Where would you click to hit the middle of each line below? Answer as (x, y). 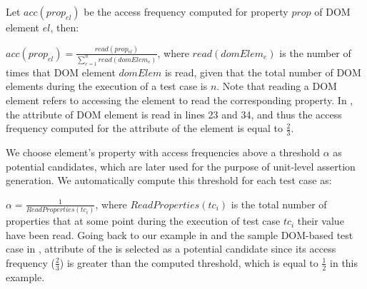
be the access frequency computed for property (186, 11)
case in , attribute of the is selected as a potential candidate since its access (171, 249)
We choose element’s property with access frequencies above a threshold (163, 152)
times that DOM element (61, 72)
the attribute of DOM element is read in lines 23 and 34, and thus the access (174, 114)
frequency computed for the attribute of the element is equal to (144, 128)
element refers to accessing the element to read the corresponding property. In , (180, 100)
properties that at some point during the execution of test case (143, 221)
